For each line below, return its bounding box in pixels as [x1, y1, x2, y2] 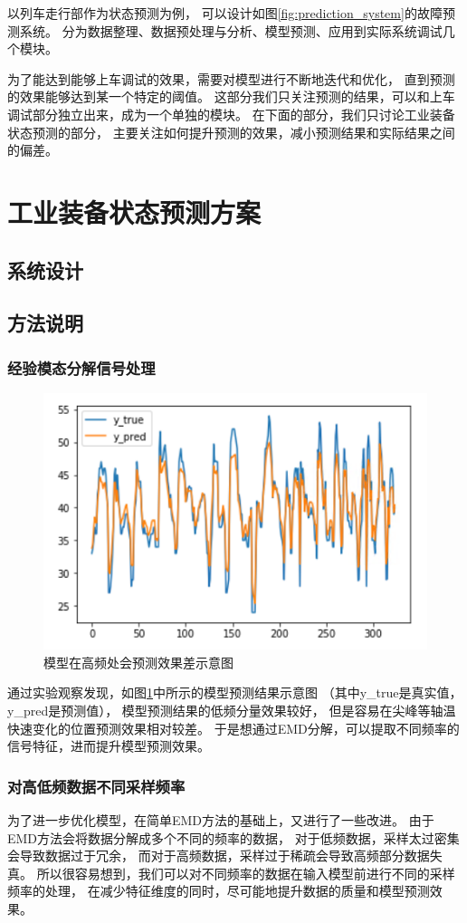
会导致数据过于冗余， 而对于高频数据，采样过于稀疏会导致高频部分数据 [7, 846, 430, 865]
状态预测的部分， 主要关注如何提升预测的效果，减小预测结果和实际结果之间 [7, 122, 455, 141]
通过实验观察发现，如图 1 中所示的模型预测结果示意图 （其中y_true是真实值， [7, 683, 462, 702]
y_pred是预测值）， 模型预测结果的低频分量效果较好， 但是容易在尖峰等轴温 [7, 700, 456, 719]
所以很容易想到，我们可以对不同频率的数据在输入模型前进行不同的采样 [36, 863, 455, 882]
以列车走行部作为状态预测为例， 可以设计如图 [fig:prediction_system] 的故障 [7, 4, 443, 22]
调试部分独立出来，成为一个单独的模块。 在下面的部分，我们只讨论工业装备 [7, 104, 455, 123]
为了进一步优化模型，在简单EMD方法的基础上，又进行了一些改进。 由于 [7, 810, 434, 829]
